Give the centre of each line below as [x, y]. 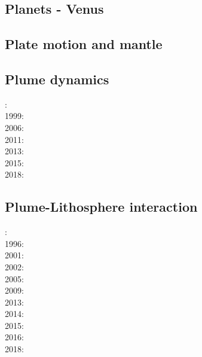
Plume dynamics [57, 79]
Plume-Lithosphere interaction [101, 207]
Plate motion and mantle [84, 44]
